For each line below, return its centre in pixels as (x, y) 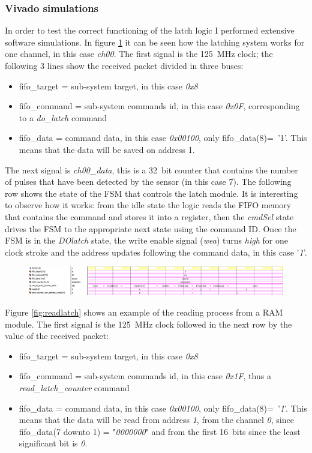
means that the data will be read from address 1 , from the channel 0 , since (156, 420)
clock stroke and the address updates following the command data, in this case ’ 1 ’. (156, 252)
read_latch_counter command (74, 387)
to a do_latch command (63, 117)
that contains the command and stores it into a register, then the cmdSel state (149, 216)
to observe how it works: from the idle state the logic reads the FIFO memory (148, 205)
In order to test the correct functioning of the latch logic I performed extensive (150, 30)
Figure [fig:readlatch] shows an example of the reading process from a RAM (144, 312)
